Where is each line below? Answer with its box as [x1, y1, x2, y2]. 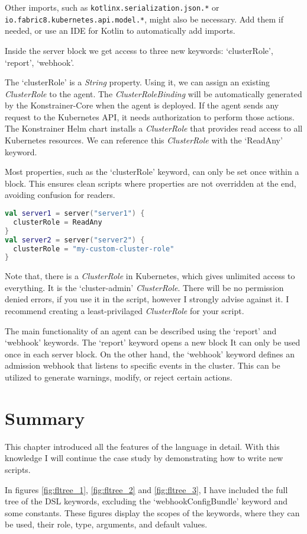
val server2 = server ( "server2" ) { [5, 235, 145, 244]
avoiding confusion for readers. [5, 188, 115, 201]
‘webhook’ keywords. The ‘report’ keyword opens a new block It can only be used [5, 336, 300, 348]
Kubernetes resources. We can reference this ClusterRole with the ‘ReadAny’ [5, 134, 283, 146]
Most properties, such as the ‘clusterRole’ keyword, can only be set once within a [5, 165, 299, 178]
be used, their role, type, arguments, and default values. [5, 518, 208, 530]
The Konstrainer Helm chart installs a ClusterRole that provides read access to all [5, 122, 303, 135]
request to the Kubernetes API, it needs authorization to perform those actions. [5, 110, 295, 123]
